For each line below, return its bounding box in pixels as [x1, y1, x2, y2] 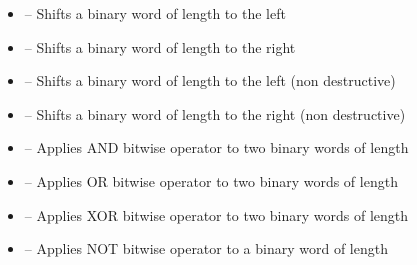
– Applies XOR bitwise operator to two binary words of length [24, 204, 409, 225]
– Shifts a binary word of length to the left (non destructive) [24, 70, 396, 91]
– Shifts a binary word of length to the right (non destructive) [24, 103, 406, 124]
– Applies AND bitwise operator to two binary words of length [24, 137, 409, 158]
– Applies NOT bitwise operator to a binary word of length [24, 238, 388, 259]
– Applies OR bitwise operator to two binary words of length [24, 170, 398, 191]
